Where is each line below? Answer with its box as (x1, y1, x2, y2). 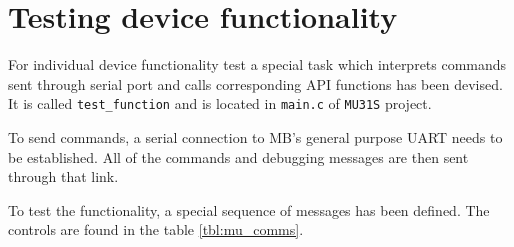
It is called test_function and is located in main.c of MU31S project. (8, 93, 432, 114)
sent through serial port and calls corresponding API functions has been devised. (8, 73, 503, 94)
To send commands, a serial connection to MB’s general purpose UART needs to (8, 126, 503, 147)
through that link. (8, 166, 119, 187)
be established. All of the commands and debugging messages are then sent (8, 146, 469, 167)
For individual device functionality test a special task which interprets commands (8, 54, 507, 75)
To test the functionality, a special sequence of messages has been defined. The (8, 199, 490, 220)
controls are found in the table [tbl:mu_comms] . (8, 219, 304, 240)
